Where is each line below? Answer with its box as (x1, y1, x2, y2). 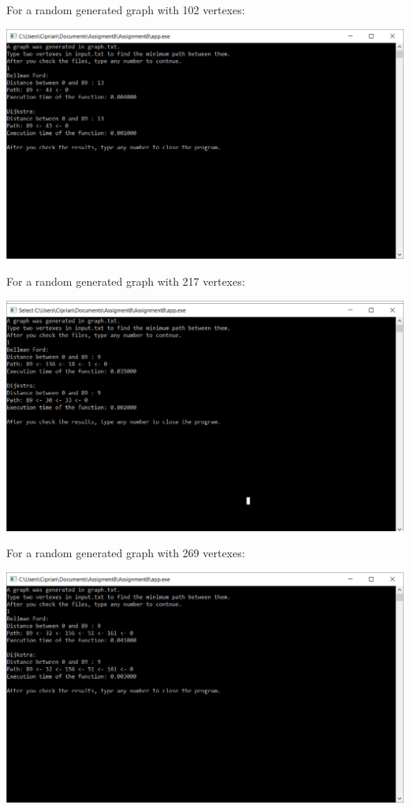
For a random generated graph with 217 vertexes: (6, 273, 245, 290)
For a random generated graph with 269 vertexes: (6, 545, 245, 561)
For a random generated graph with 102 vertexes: (6, 2, 245, 17)
